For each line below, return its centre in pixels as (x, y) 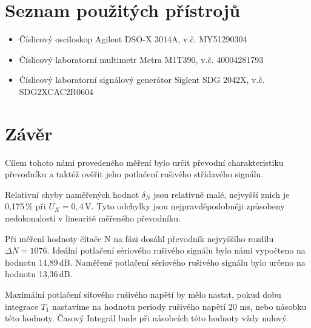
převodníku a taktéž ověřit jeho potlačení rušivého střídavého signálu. (134, 174)
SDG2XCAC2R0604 (56, 91)
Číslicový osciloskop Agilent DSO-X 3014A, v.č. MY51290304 (133, 39)
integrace (22, 306)
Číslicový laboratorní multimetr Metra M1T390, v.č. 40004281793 (141, 59)
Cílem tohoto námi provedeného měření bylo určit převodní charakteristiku (144, 162)
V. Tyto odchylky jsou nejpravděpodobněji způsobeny (185, 206)
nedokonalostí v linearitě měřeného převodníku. (93, 218)
